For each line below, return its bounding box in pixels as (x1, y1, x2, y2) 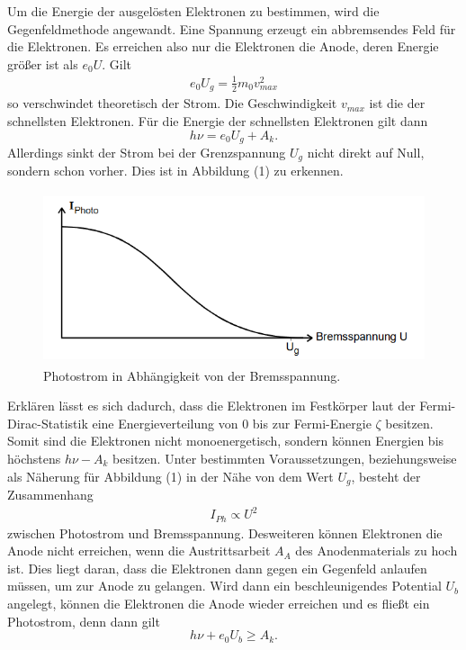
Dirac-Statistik (7, 413, 88, 432)
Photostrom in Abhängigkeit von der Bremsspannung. (43, 366, 341, 384)
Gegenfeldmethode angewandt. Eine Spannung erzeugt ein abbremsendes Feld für (7, 19, 456, 38)
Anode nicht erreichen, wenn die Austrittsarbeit (7, 541, 271, 560)
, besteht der (351, 466, 421, 485)
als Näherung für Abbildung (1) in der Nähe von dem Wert (7, 466, 334, 485)
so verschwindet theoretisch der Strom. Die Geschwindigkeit (7, 94, 337, 113)
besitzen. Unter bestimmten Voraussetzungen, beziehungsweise (112, 449, 457, 467)
